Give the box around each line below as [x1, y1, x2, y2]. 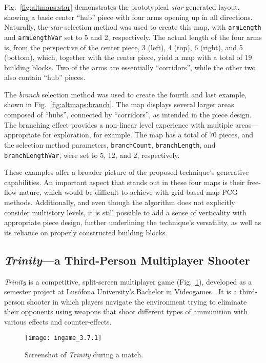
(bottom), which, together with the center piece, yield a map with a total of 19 [4, 52, 252, 63]
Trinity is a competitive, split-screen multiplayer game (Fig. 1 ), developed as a [4, 276, 252, 287]
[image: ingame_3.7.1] [25, 334, 102, 342]
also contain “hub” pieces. [4, 72, 86, 83]
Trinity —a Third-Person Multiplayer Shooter [4, 252, 250, 268]
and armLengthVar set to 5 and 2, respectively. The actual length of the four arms [4, 31, 262, 42]
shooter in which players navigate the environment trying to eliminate [27, 296, 247, 307]
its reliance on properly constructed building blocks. [4, 227, 168, 237]
